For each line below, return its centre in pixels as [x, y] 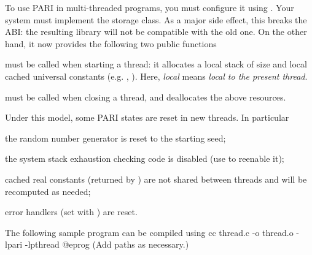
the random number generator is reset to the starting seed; [115, 138]
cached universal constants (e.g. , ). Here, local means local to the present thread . [156, 76]
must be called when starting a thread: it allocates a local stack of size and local [156, 64]
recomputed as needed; [48, 191]
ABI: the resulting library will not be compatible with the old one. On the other [156, 32]
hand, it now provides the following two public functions [111, 43]
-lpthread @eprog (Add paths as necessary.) [107, 244]
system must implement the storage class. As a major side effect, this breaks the [156, 19]
